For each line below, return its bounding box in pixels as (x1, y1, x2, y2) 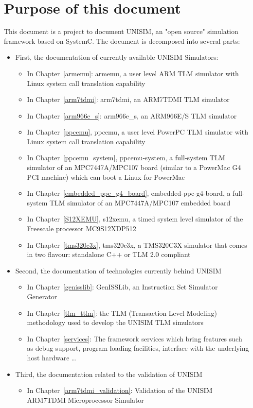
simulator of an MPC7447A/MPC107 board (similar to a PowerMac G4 (27, 162, 241, 172)
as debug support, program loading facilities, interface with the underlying (27, 343, 249, 353)
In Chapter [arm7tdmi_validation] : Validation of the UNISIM (27, 385, 213, 395)
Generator (27, 291, 57, 301)
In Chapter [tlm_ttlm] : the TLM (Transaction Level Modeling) (27, 307, 217, 318)
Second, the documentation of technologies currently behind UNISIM (15, 265, 222, 275)
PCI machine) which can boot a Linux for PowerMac (27, 171, 185, 182)
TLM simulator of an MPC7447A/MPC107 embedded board (50, 197, 231, 207)
